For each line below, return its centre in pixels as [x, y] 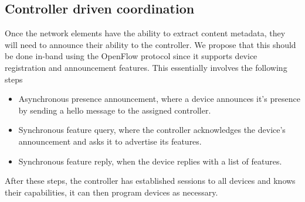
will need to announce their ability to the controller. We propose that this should [150, 44]
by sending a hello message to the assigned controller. [115, 110]
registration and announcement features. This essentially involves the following [146, 67]
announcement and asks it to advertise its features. [110, 141]
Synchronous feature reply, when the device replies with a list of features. [150, 161]
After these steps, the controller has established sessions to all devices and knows [150, 181]
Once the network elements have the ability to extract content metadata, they [145, 33]
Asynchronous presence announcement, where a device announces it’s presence [159, 99]
